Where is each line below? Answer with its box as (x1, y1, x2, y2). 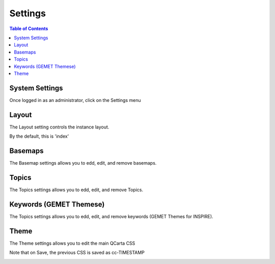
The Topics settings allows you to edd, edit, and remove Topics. (9, 187, 144, 193)
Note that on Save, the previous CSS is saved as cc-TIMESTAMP (9, 250, 145, 256)
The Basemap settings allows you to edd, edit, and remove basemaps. (9, 160, 157, 166)
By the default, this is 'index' (9, 133, 69, 140)
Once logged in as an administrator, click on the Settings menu (9, 97, 141, 103)
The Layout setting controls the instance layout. (9, 124, 109, 130)
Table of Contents (9, 25, 48, 32)
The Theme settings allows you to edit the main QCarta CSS (9, 240, 135, 246)
